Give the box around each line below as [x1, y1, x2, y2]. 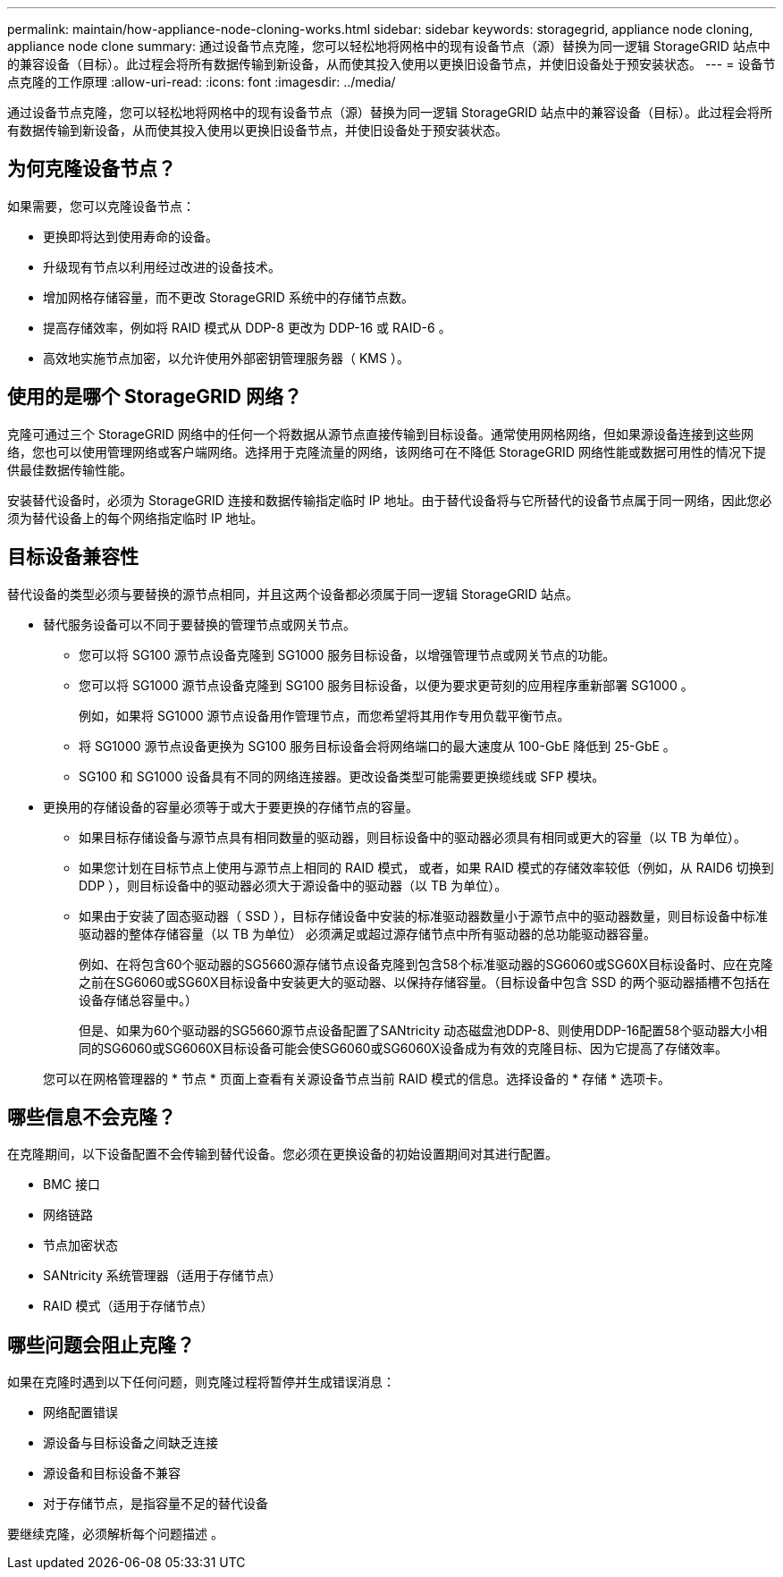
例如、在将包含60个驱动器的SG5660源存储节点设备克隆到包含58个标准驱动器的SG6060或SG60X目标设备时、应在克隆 [79, 956, 773, 972]
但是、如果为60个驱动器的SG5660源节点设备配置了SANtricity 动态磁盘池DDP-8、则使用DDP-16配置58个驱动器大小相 [79, 1022, 768, 1038]
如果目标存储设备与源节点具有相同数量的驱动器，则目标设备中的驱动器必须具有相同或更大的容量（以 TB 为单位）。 [79, 829, 747, 845]
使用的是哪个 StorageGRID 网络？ [7, 385, 302, 409]
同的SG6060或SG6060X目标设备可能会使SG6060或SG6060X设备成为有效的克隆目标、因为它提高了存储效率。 [79, 1040, 728, 1056]
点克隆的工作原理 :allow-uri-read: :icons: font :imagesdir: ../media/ [7, 74, 396, 89]
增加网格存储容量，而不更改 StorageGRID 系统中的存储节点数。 [43, 289, 414, 305]
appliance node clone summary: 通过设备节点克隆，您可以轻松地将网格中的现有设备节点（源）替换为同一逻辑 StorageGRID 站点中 [7, 38, 770, 54]
